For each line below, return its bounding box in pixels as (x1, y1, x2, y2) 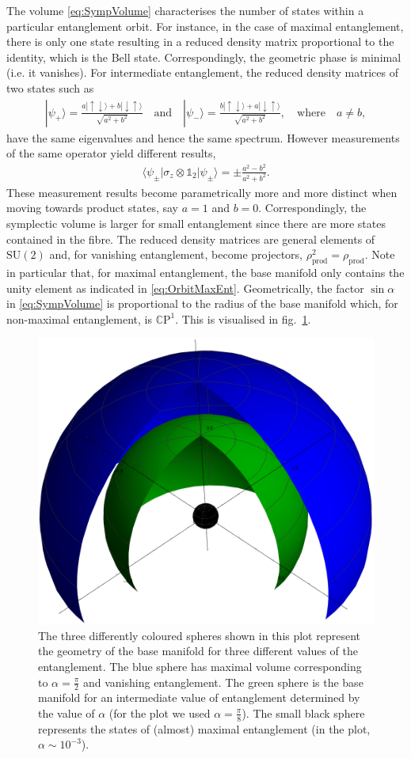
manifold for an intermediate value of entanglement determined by (38, 689, 360, 706)
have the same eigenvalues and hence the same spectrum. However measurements (6, 129, 400, 146)
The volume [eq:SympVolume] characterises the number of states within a (6, 2, 364, 18)
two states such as (6, 79, 94, 96)
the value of (38, 704, 95, 721)
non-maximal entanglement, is (6, 310, 153, 327)
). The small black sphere (242, 704, 365, 721)
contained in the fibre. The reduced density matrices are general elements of (6, 230, 375, 247)
